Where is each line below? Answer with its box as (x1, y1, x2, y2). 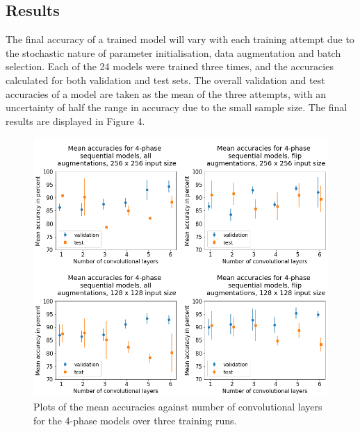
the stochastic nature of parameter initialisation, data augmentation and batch (6, 45, 341, 60)
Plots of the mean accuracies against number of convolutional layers (33, 399, 322, 414)
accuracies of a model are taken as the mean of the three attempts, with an (6, 86, 327, 101)
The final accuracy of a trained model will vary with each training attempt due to (6, 32, 354, 47)
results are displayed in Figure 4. (6, 113, 145, 128)
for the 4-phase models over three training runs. (33, 413, 237, 427)
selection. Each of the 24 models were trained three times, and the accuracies (6, 59, 334, 74)
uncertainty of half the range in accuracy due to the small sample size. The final (6, 100, 347, 115)
